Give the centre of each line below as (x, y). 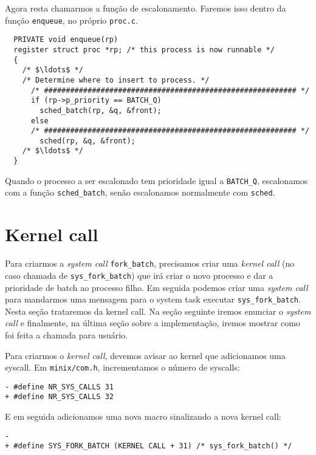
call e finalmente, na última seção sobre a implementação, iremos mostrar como (153, 323)
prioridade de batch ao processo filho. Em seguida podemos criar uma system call (156, 287)
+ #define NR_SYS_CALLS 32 (59, 397)
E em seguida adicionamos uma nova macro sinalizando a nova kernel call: (143, 416)
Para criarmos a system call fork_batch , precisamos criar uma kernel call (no (150, 263)
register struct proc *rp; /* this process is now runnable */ (144, 50)
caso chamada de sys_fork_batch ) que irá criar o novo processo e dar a (139, 275)
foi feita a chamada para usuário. (67, 334)
